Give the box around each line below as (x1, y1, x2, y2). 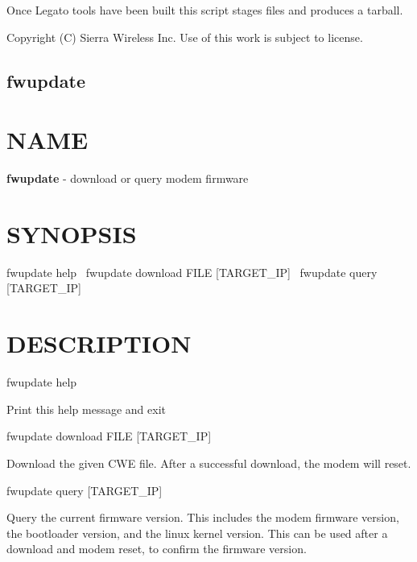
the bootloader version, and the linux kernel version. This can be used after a (6, 524, 388, 541)
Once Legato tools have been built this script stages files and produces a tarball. (6, 2, 403, 18)
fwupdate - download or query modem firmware (6, 170, 249, 187)
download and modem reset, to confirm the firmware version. (6, 540, 307, 557)
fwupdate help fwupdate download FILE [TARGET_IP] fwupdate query (6, 263, 378, 280)
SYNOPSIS (6, 217, 137, 250)
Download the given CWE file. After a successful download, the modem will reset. (6, 454, 411, 471)
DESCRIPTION (6, 327, 192, 360)
